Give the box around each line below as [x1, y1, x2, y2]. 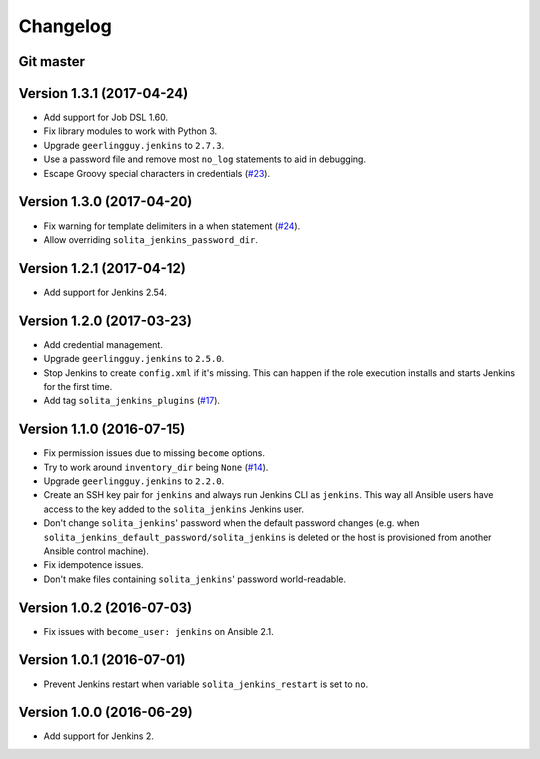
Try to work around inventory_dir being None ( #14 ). [43, 461, 269, 473]
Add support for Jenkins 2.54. [43, 286, 167, 298]
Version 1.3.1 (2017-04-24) [18, 85, 189, 102]
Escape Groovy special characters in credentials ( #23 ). [43, 167, 270, 179]
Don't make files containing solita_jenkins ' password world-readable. [43, 573, 347, 585]
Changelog [18, 15, 112, 37]
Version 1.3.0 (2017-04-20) [18, 193, 193, 210]
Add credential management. [43, 338, 164, 350]
